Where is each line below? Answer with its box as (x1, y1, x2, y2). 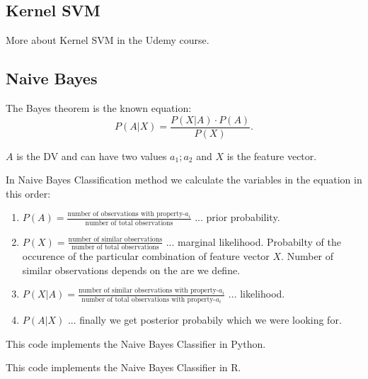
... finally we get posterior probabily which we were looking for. (67, 312, 342, 327)
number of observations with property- (67, 210, 185, 218)
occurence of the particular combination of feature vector (22, 249, 270, 264)
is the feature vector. (226, 148, 317, 163)
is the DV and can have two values (16, 148, 167, 163)
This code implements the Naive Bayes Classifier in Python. (6, 336, 266, 351)
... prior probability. (195, 210, 280, 225)
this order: (6, 186, 51, 200)
